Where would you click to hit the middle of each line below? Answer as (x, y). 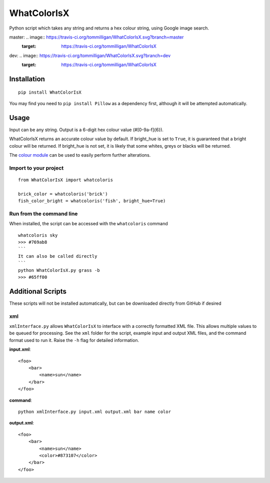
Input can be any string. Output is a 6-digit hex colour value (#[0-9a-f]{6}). (86, 130)
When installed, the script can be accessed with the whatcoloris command (88, 224)
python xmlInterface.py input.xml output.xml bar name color (94, 411)
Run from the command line (43, 214)
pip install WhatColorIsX (50, 92)
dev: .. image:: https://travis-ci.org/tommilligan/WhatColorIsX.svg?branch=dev (90, 56)
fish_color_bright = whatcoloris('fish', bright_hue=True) (92, 201)
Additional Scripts (38, 291)
